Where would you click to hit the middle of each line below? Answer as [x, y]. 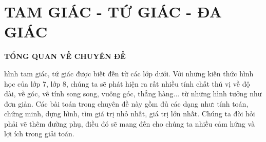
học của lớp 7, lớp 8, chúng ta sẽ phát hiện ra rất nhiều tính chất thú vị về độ [127, 83]
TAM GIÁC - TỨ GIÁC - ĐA [113, 12]
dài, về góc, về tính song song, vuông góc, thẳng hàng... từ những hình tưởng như [133, 94]
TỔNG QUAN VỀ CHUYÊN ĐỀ [65, 56]
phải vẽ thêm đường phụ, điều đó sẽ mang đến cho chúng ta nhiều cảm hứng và [130, 123]
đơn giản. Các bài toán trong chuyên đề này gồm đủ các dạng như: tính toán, [126, 103]
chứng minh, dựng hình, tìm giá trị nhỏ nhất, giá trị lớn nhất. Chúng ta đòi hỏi [130, 114]
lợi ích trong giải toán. [39, 134]
